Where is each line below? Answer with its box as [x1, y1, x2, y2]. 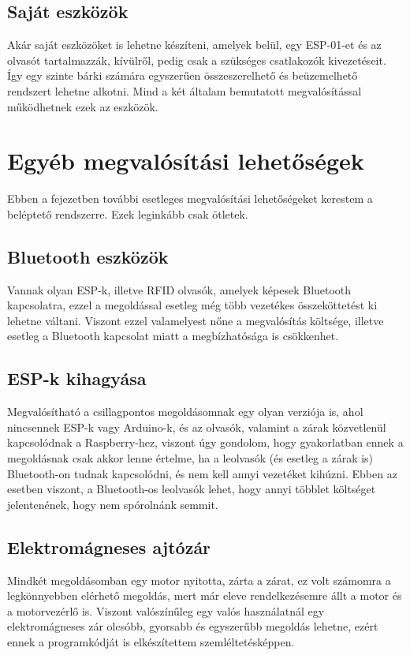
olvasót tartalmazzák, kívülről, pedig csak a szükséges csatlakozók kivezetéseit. [7, 51, 386, 68]
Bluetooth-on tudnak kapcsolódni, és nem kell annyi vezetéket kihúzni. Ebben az [7, 465, 397, 481]
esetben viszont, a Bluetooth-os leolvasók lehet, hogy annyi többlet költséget [7, 481, 376, 497]
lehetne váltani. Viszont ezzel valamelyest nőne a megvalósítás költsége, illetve [7, 312, 384, 328]
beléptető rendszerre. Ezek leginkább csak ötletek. [7, 205, 248, 222]
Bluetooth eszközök [7, 244, 169, 268]
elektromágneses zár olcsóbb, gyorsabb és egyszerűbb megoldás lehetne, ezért [7, 618, 378, 634]
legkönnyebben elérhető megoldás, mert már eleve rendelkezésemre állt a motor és [7, 587, 402, 604]
